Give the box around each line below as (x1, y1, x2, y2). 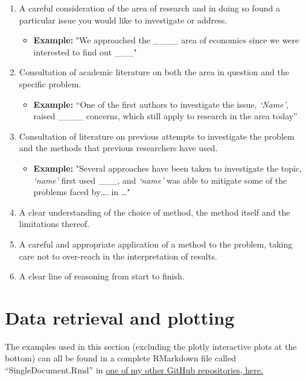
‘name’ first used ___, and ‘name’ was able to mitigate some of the (33, 173, 287, 186)
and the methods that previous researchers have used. (19, 142, 218, 154)
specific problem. (19, 77, 81, 90)
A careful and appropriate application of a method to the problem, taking (19, 237, 293, 250)
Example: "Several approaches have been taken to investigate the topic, (33, 161, 302, 174)
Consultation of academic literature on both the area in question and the (19, 66, 289, 78)
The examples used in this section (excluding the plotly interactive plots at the (5, 340, 297, 352)
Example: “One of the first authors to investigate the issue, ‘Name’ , (33, 98, 288, 110)
